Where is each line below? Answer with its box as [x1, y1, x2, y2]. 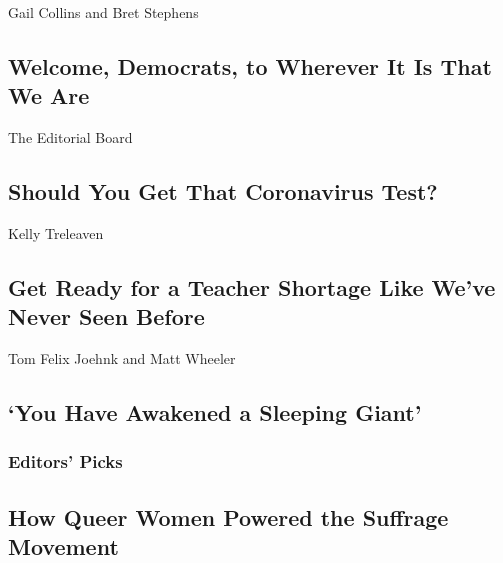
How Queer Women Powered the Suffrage [8, 501, 449, 532]
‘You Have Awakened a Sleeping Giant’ [8, 397, 422, 428]
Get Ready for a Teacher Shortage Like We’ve [8, 271, 496, 302]
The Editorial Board [8, 127, 133, 148]
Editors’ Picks [8, 449, 123, 474]
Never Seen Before [8, 301, 205, 332]
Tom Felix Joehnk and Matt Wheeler [8, 348, 236, 369]
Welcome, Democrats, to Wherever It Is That [8, 50, 492, 81]
